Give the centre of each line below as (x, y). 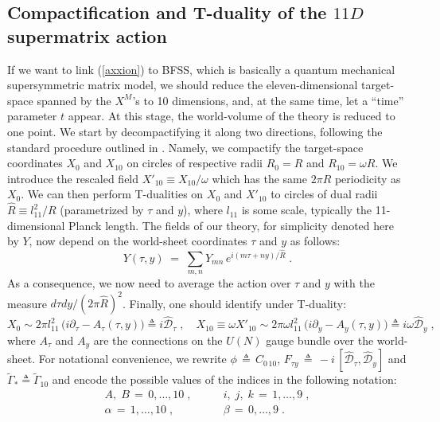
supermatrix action (87, 35)
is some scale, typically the (307, 210)
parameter (32, 116)
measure (27, 303)
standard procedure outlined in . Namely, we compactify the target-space (185, 147)
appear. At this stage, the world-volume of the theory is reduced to (232, 116)
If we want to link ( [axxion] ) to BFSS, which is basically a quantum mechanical (201, 69)
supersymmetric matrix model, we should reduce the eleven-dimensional (183, 85)
